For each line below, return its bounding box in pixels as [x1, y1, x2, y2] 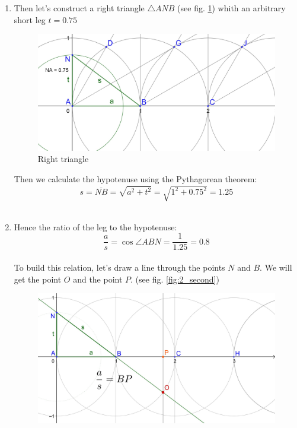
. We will [260, 261, 292, 273]
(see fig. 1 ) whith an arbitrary [177, 2, 286, 14]
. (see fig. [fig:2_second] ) [130, 272, 219, 285]
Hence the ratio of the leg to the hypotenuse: [14, 220, 177, 233]
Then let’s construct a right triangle [14, 2, 145, 14]
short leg [14, 13, 46, 26]
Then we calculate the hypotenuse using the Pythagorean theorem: [14, 172, 257, 185]
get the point [14, 272, 62, 285]
